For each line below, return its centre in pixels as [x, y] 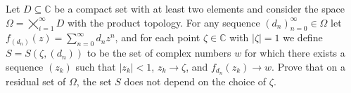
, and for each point [158, 37]
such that [96, 66]
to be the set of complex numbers [159, 53]
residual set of [36, 81]
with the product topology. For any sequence [164, 22]
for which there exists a [295, 53]
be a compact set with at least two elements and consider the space [199, 8]
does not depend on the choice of [195, 81]
